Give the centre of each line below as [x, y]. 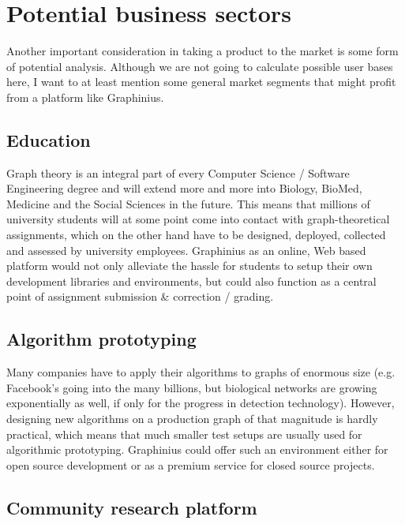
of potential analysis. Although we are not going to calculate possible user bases [200, 66]
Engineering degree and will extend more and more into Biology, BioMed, [184, 188]
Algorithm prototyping [101, 339]
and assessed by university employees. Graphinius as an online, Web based [186, 250]
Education [49, 139]
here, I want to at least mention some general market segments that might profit [201, 82]
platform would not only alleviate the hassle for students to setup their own [189, 266]
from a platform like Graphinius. [85, 97]
